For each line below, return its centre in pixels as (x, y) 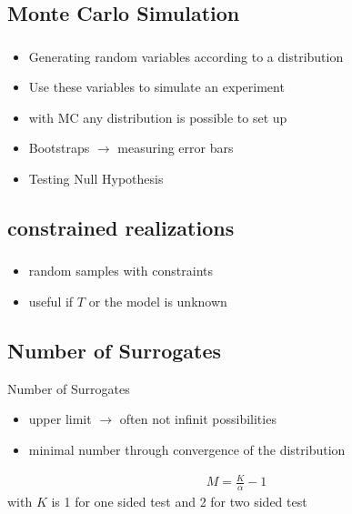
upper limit (60, 419)
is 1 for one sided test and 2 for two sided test (179, 501)
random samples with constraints (121, 271)
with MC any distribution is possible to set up (158, 117)
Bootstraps (59, 148)
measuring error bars (176, 148)
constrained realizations (121, 228)
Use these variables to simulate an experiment (156, 87)
